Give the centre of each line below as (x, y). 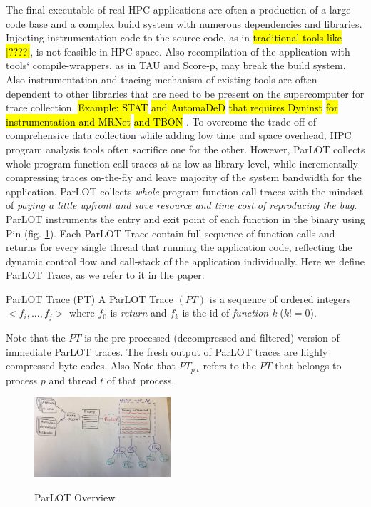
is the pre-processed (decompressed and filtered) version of (212, 337)
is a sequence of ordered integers (280, 298)
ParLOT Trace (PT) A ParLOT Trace (90, 298)
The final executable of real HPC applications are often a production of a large (178, 9)
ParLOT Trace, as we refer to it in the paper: (105, 275)
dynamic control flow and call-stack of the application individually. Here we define (185, 261)
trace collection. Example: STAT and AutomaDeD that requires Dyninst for (172, 107)
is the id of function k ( (233, 313)
